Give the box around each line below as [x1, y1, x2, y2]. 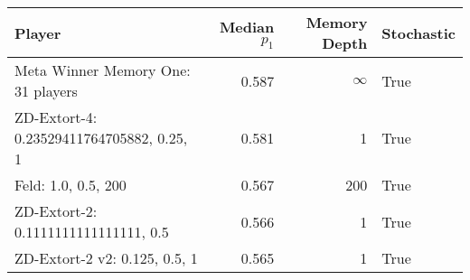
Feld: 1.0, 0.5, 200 [14, 174, 127, 195]
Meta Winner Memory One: [14, 60, 191, 80]
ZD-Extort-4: [14, 107, 98, 127]
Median [219, 15, 275, 37]
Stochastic [381, 22, 456, 43]
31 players [14, 80, 78, 101]
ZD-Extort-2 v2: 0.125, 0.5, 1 [14, 247, 198, 268]
